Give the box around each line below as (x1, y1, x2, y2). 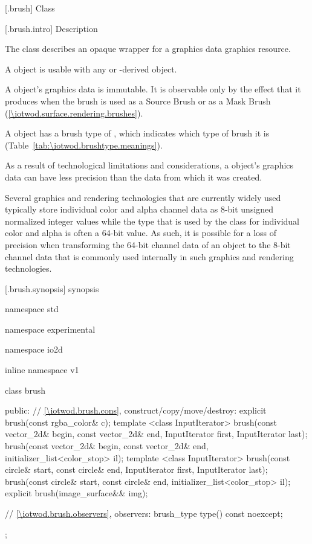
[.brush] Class (5, 2, 55, 14)
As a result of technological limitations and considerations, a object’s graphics (5, 159, 294, 171)
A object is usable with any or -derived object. (5, 62, 177, 75)
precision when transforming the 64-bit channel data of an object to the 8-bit (5, 238, 291, 251)
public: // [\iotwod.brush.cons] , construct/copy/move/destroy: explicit (5, 404, 267, 417)
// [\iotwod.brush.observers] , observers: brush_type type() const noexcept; (5, 507, 283, 519)
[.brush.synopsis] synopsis (5, 282, 99, 295)
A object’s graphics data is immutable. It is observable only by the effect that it (5, 83, 301, 95)
